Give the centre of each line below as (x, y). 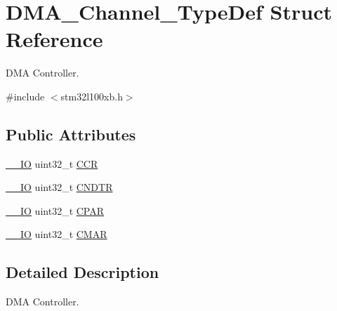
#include (25, 96)
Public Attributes (71, 134)
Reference (54, 39)
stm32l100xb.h (92, 96)
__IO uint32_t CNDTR (59, 187)
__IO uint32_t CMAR (57, 234)
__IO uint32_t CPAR (55, 210)
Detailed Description (82, 272)
